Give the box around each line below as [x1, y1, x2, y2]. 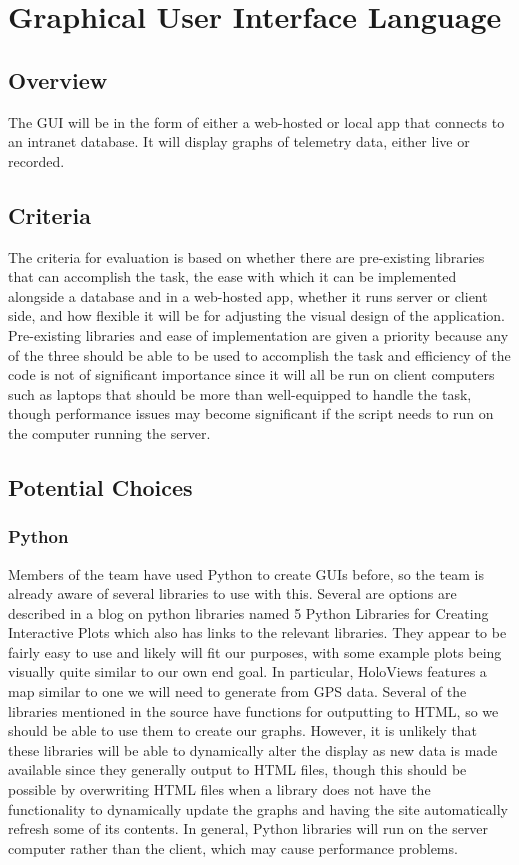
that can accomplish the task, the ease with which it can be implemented [8, 266, 457, 287]
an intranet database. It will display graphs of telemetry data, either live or [8, 131, 470, 152]
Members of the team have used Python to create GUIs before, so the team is [8, 563, 484, 584]
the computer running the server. [8, 422, 211, 443]
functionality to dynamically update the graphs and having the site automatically [8, 798, 508, 819]
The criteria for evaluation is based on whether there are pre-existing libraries [8, 246, 485, 267]
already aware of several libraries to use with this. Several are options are [8, 583, 457, 604]
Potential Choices [8, 471, 193, 502]
